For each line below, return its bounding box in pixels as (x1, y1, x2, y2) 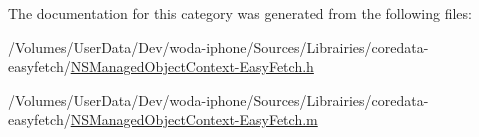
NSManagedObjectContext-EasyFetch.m (70, 109, 318, 130)
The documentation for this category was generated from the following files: (8, 3, 472, 23)
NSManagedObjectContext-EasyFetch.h (70, 56, 314, 77)
